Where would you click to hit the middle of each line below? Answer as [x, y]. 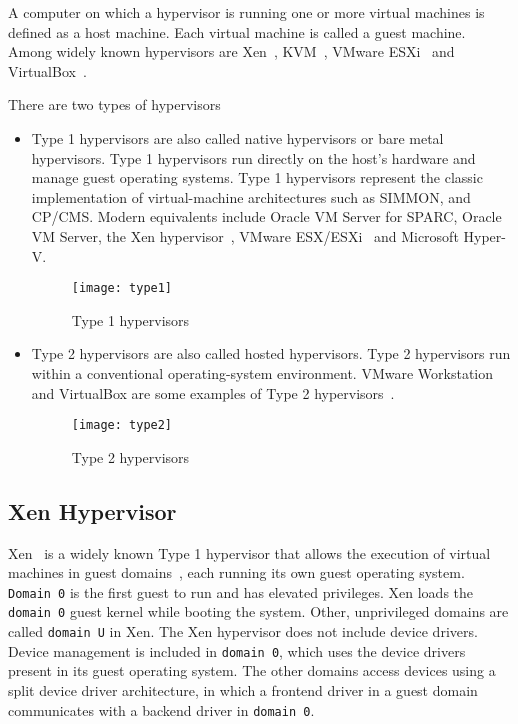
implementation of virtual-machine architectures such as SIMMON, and [251, 196]
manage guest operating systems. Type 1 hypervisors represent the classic [257, 177]
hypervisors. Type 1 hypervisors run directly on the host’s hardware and [253, 157]
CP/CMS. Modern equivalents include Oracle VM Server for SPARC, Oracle [266, 216]
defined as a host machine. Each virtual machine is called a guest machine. [237, 31]
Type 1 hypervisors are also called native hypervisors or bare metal [237, 137]
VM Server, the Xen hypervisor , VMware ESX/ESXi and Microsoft [245, 235]
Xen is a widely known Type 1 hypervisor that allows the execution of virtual [249, 552]
